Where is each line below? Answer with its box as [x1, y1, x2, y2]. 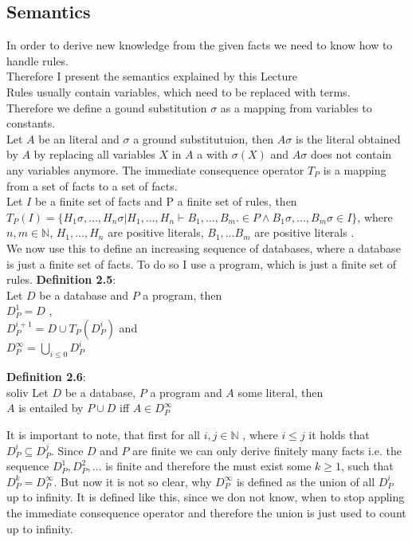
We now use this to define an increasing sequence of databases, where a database [6, 239, 401, 256]
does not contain [310, 146, 392, 163]
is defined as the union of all [236, 473, 375, 489]
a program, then [143, 286, 222, 303]
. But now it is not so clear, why [53, 473, 212, 489]
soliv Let [6, 383, 49, 400]
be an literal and [38, 130, 120, 147]
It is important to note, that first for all [6, 426, 200, 442]
